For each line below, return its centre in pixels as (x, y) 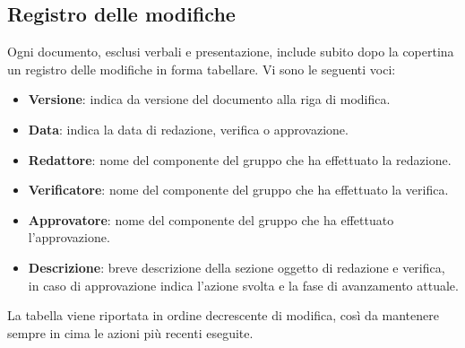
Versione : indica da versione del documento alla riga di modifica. (209, 99)
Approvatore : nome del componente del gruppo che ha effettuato (211, 219)
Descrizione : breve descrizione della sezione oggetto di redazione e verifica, (237, 267)
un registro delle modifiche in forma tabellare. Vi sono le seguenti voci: (202, 69)
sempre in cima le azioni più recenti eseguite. (130, 332)
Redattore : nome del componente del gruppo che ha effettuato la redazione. (240, 159)
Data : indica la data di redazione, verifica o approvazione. (188, 129)
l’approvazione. (69, 237)
